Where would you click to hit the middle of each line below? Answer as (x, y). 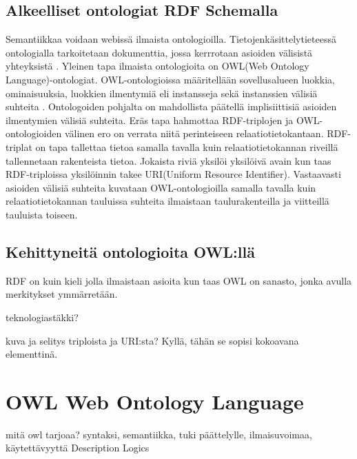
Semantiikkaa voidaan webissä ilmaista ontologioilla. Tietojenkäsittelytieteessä (171, 39)
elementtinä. (32, 354)
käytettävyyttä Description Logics (78, 448)
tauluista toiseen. (42, 214)
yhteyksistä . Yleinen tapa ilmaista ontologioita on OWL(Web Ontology (157, 66)
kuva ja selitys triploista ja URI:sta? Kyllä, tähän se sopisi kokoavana (152, 340)
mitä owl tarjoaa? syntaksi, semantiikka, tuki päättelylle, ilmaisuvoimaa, (159, 434)
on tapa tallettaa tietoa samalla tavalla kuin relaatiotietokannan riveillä (187, 146)
